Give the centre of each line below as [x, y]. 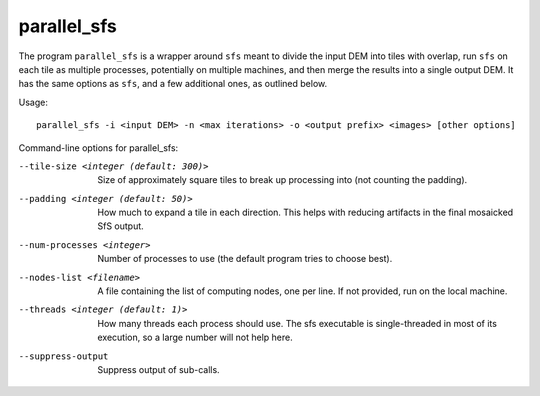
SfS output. [120, 226]
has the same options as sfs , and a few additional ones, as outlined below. [173, 84]
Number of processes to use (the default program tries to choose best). [245, 259]
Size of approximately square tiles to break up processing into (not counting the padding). [282, 180]
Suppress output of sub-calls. [158, 369]
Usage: [33, 102]
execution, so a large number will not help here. [195, 337]
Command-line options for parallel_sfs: [98, 147]
